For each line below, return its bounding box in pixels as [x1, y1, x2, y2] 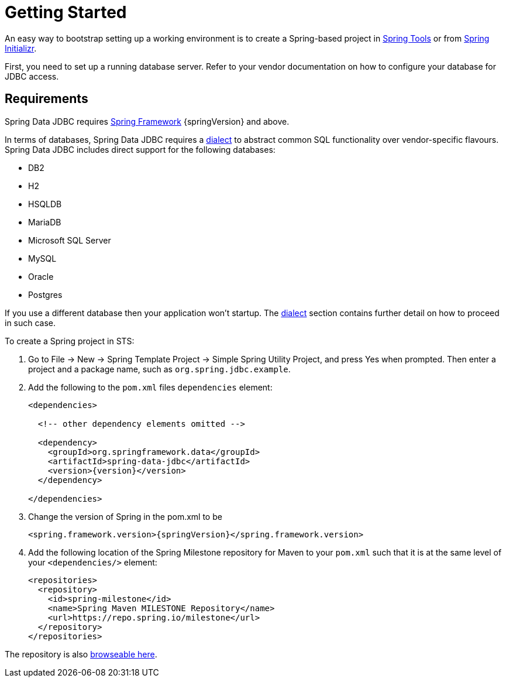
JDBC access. [5, 71, 59, 81]
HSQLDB [28, 198, 62, 209]
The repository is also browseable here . [5, 649, 157, 659]
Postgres [28, 289, 63, 300]
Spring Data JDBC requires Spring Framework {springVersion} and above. [5, 116, 290, 126]
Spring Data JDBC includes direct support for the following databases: [5, 144, 276, 155]
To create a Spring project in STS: [5, 335, 135, 346]
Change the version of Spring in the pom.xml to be [28, 511, 222, 522]
